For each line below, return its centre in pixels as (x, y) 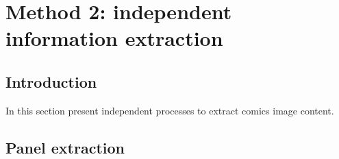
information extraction (114, 38)
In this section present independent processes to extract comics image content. (170, 110)
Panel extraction (65, 147)
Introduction (51, 81)
